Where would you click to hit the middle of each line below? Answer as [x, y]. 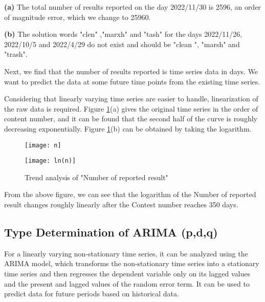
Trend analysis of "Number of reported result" [96, 177]
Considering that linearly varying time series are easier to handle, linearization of [131, 99]
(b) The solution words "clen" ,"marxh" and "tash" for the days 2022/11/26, [123, 34]
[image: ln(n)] [50, 161]
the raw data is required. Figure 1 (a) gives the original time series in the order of [131, 108]
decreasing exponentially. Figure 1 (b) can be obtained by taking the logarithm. [128, 128]
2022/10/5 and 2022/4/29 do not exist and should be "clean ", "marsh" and [122, 44]
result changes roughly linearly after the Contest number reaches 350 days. [121, 204]
